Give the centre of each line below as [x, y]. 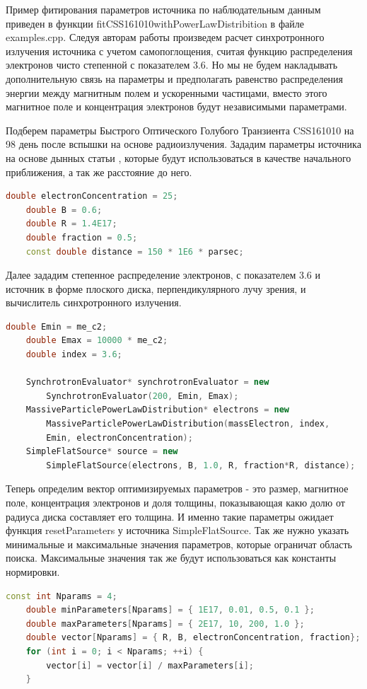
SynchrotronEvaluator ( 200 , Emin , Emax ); [142, 396]
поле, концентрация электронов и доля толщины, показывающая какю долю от [175, 502]
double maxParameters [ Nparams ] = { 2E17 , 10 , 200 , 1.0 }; [165, 624]
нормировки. [33, 571]
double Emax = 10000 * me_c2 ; [97, 341]
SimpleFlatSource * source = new [102, 452]
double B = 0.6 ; [64, 210]
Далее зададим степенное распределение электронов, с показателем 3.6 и [163, 275]
